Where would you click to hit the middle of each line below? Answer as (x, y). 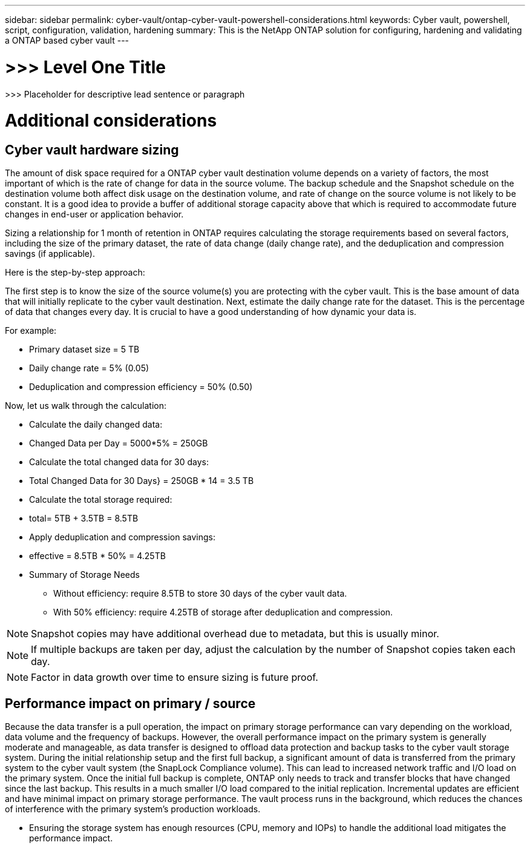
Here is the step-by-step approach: (75, 273)
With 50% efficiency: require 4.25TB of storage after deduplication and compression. (223, 612)
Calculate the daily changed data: (96, 425)
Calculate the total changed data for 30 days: (119, 462)
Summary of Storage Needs (84, 575)
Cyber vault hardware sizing (92, 150)
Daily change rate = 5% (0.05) (89, 368)
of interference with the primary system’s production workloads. (133, 809)
